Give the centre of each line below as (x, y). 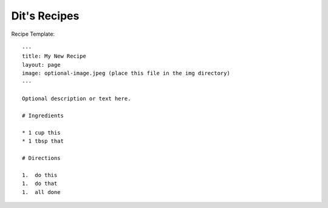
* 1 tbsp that (43, 141)
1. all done (41, 192)
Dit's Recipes (45, 16)
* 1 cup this (41, 133)
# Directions (41, 158)
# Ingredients (43, 116)
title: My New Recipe (54, 56)
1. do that (40, 184)
